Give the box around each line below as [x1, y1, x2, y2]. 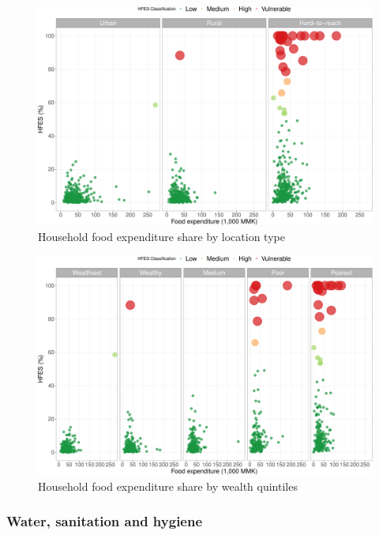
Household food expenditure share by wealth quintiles [38, 477, 298, 494]
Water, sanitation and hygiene [6, 511, 203, 531]
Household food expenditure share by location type [38, 228, 285, 245]
